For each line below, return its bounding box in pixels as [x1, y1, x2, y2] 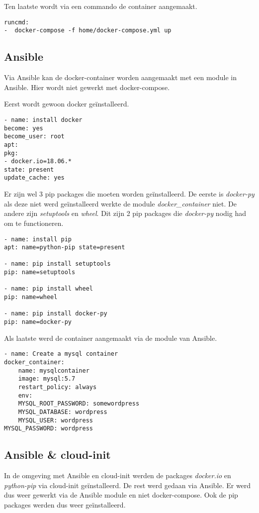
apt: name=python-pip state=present [4, 244, 125, 251]
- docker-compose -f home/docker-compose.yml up [4, 27, 172, 34]
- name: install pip [4, 235, 72, 243]
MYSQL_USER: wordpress [18, 416, 93, 424]
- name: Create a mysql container [4, 350, 118, 358]
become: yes [4, 124, 43, 132]
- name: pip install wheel [4, 285, 93, 293]
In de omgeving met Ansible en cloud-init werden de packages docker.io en [4, 470, 231, 481]
